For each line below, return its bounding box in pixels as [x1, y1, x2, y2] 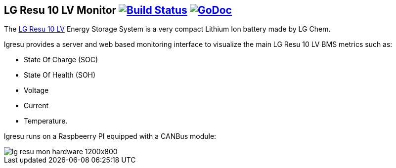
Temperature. [24, 117, 68, 126]
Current [24, 101, 49, 110]
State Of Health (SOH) [24, 71, 96, 80]
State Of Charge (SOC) [24, 55, 98, 64]
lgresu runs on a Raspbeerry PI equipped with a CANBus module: [4, 132, 217, 141]
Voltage [24, 86, 49, 95]
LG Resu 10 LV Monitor [4, 4, 117, 16]
